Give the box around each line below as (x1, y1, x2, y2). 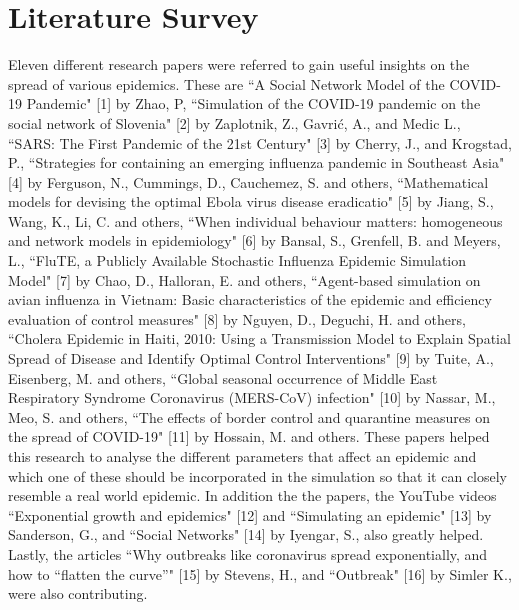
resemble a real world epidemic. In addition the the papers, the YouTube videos (8, 485, 497, 506)
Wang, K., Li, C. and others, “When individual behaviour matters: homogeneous (8, 210, 503, 231)
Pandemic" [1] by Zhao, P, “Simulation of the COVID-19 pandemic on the (26, 93, 481, 114)
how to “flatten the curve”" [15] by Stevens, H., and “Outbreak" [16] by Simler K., (8, 563, 512, 584)
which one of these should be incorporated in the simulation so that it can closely (8, 465, 508, 486)
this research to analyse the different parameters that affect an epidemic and (8, 446, 477, 466)
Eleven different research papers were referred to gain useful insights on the (8, 54, 470, 75)
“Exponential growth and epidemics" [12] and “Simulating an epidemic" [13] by (8, 504, 492, 525)
